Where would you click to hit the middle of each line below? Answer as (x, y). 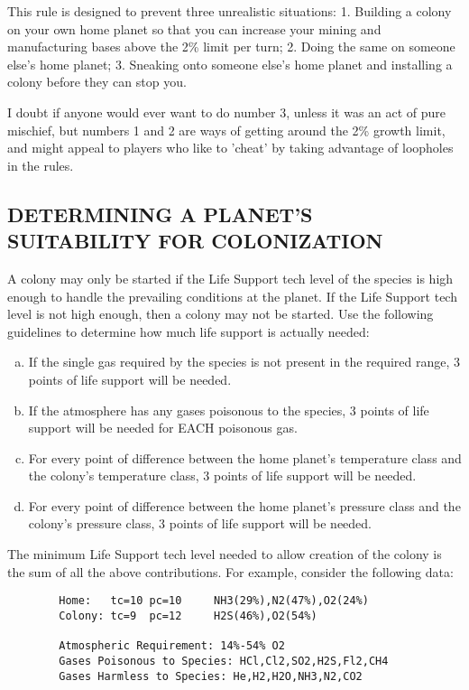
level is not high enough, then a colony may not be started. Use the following (221, 314)
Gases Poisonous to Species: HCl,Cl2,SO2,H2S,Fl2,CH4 (224, 661)
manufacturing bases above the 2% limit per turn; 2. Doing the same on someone (231, 47)
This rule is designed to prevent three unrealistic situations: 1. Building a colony (230, 11)
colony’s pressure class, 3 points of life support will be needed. (200, 523)
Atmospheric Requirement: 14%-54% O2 (172, 646)
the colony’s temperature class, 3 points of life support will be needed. (222, 476)
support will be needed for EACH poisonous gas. (163, 428)
